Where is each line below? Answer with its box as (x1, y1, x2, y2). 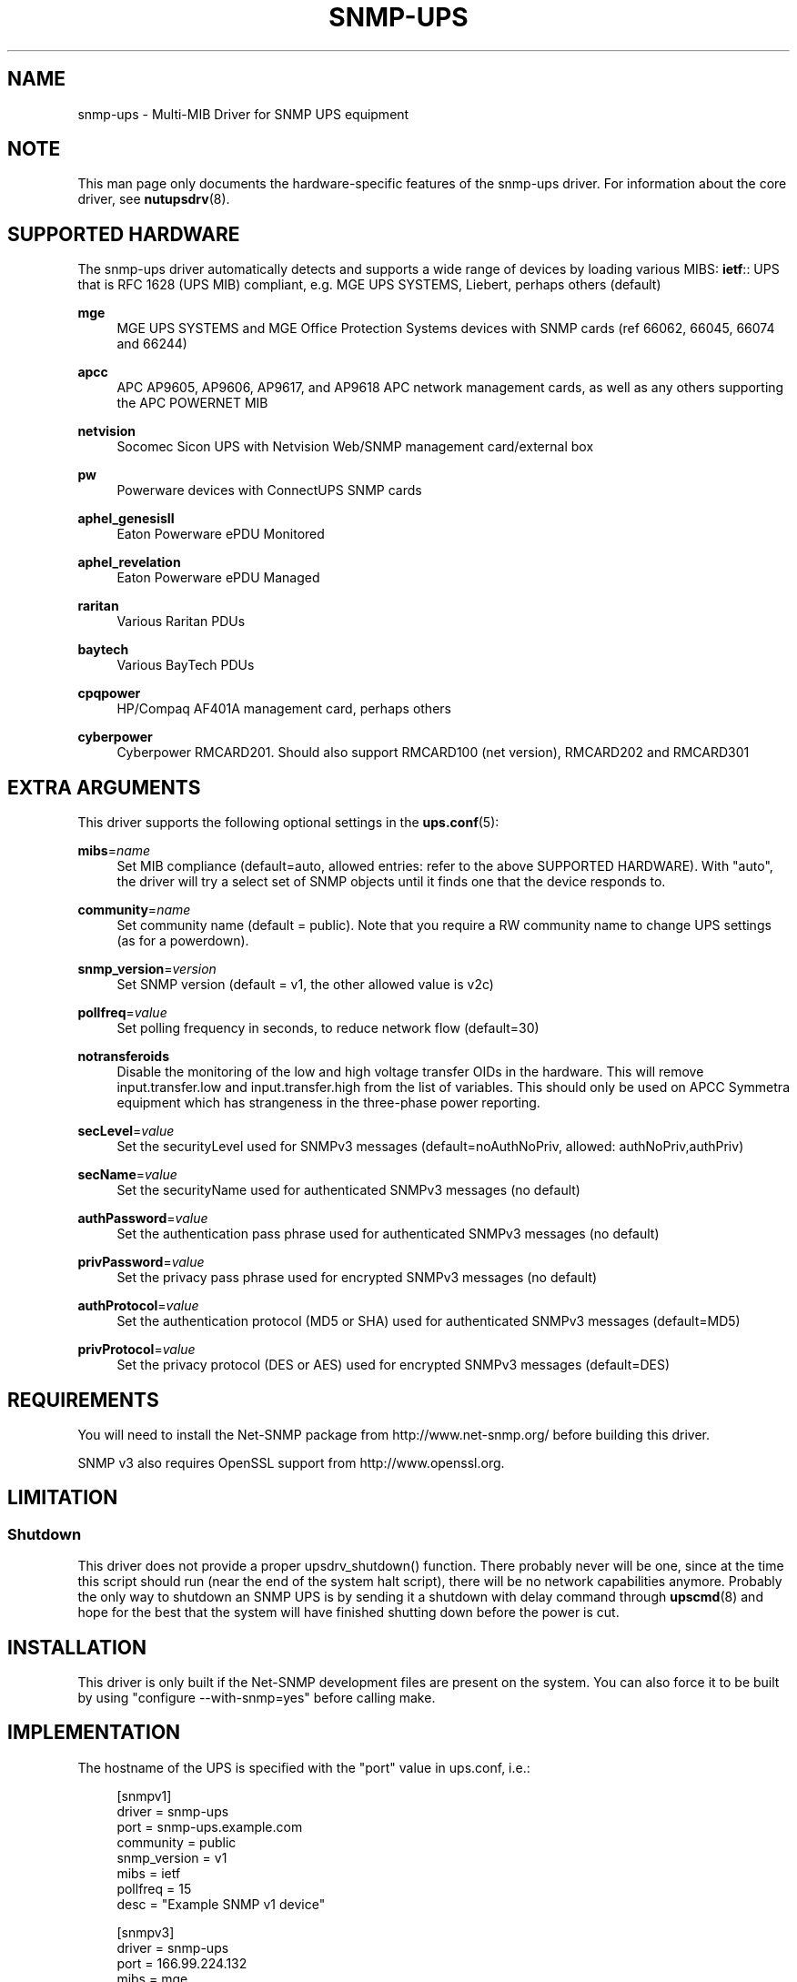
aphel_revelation (77, 554, 181, 571)
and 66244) (116, 336, 187, 352)
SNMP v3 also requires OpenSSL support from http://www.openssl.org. (77, 1454, 505, 1471)
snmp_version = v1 (116, 1849, 227, 1866)
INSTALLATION (7, 1635, 146, 1659)
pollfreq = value (77, 1005, 167, 1021)
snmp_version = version (77, 961, 217, 977)
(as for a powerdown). (116, 933, 249, 949)
